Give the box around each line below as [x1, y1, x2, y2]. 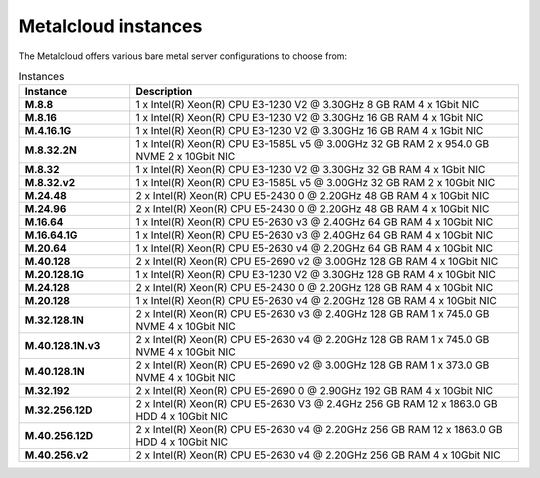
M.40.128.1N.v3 [24, 339, 101, 353]
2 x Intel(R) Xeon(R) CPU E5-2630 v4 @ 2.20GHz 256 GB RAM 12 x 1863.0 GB [135, 423, 503, 437]
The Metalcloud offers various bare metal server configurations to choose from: [18, 50, 348, 62]
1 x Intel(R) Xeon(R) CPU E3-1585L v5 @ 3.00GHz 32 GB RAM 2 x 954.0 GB [135, 137, 490, 151]
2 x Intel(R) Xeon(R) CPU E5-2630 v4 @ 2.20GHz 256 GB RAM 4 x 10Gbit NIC [135, 448, 501, 462]
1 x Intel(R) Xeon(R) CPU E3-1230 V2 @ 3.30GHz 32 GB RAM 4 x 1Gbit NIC [135, 163, 486, 177]
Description [135, 85, 193, 99]
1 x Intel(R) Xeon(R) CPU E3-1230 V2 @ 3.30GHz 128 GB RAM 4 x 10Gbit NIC [135, 268, 497, 282]
